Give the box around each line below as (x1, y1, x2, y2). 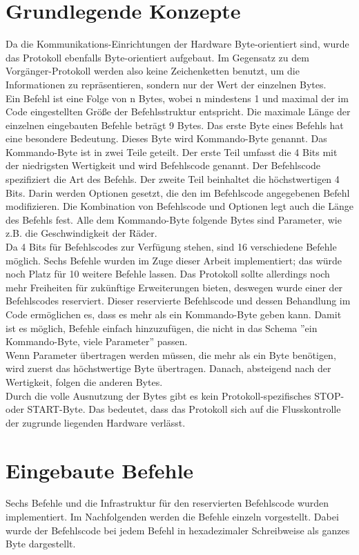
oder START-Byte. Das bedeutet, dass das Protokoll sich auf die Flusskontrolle (6, 402, 341, 416)
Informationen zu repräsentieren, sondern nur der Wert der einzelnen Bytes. (6, 77, 327, 91)
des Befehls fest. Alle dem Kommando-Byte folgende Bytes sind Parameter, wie (6, 212, 342, 226)
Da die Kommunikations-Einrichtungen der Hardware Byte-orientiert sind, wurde (6, 37, 349, 51)
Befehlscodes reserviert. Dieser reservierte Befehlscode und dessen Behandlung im (6, 293, 351, 308)
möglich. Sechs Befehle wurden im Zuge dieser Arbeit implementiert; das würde (6, 253, 342, 267)
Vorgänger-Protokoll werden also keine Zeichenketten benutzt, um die (6, 64, 300, 78)
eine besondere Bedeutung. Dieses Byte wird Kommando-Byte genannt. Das (6, 131, 327, 146)
